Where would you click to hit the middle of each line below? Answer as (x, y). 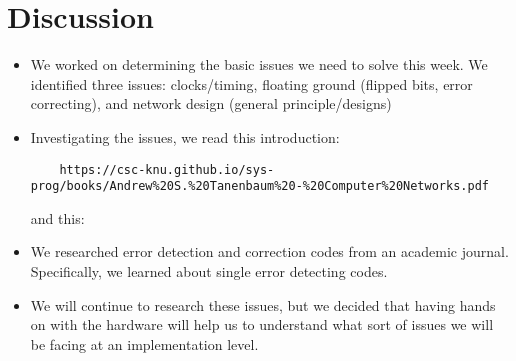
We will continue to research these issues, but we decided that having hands (263, 304)
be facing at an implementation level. (144, 343)
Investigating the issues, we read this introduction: (185, 136)
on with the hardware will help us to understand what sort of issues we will (262, 324)
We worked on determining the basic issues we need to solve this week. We (259, 64)
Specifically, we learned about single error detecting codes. (209, 271)
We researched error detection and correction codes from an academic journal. (269, 251)
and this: (57, 217)
